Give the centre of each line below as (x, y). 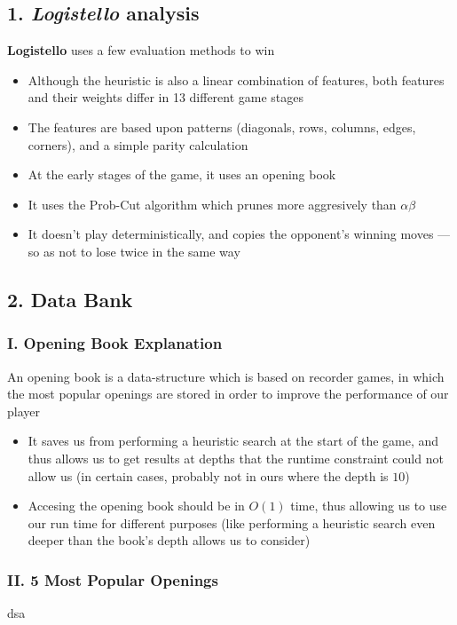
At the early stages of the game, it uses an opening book (182, 174)
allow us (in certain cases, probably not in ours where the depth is (208, 475)
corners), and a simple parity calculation (138, 144)
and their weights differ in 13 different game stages (166, 97)
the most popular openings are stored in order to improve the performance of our (228, 394)
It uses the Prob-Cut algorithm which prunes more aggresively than (212, 204)
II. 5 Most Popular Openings (113, 579)
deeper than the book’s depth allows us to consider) (169, 540)
